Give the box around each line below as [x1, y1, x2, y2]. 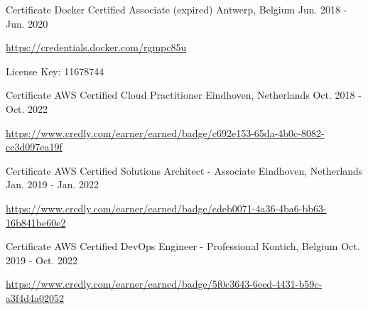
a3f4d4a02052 [6, 290, 65, 305]
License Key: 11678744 [6, 63, 104, 78]
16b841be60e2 [6, 215, 66, 229]
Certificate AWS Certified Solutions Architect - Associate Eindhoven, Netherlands [6, 163, 363, 178]
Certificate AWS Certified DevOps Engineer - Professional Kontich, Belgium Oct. [6, 239, 360, 254]
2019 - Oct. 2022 [6, 252, 78, 267]
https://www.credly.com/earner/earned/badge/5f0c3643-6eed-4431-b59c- [6, 276, 323, 291]
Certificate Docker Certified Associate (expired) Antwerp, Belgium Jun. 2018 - [6, 2, 347, 16]
